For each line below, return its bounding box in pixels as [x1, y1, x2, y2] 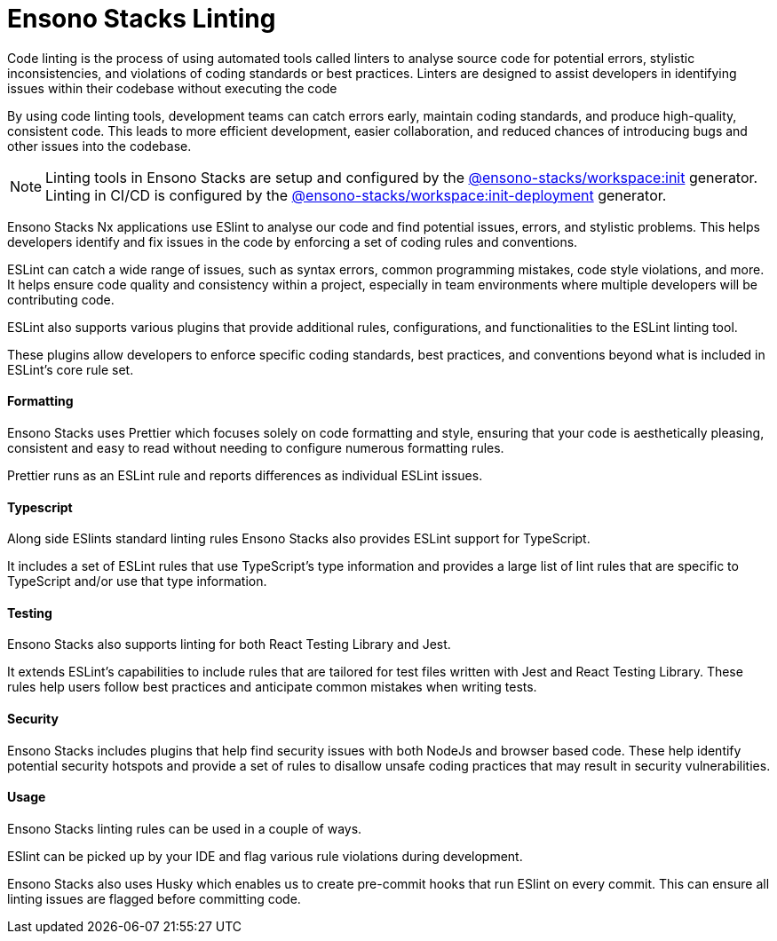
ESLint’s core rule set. [7, 361, 134, 377]
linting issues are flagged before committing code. [7, 890, 301, 906]
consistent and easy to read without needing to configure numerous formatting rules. [7, 439, 504, 455]
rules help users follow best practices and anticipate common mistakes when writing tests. [7, 679, 537, 695]
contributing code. [7, 291, 115, 307]
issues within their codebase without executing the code [7, 80, 337, 96]
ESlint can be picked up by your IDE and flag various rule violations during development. [7, 848, 523, 864]
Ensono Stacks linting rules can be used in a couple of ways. [7, 820, 362, 836]
